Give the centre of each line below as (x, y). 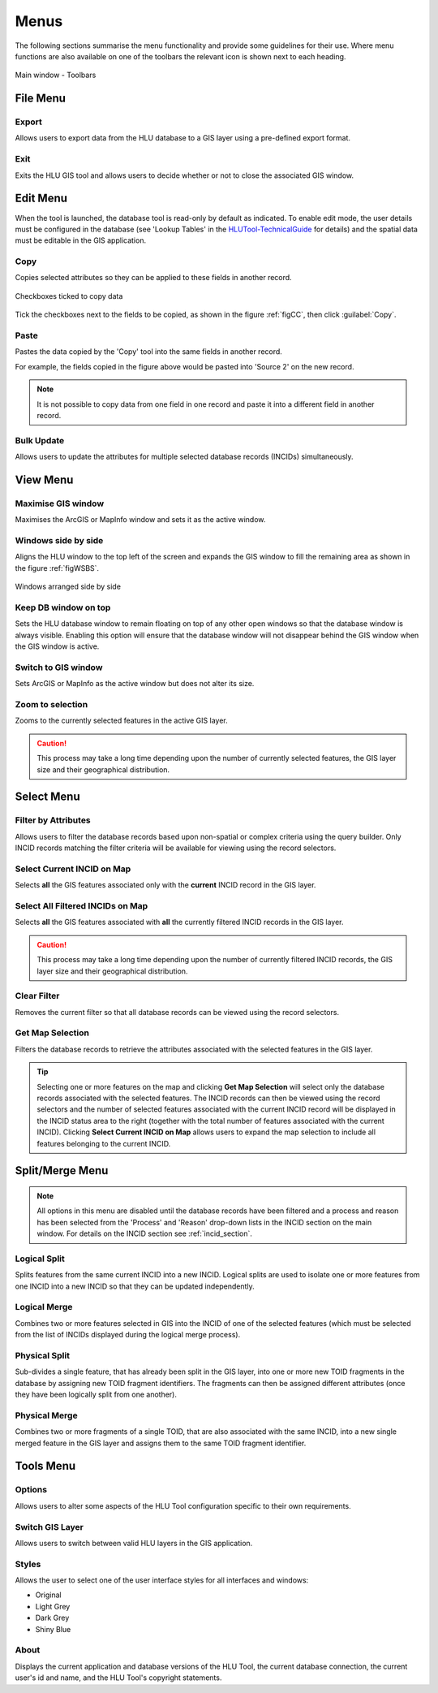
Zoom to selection (52, 704)
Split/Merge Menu (62, 1170)
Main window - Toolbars (56, 75)
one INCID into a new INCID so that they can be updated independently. (135, 1286)
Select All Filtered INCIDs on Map (82, 905)
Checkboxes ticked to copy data (69, 296)
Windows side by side (59, 540)
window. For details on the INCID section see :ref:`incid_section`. (145, 1233)
